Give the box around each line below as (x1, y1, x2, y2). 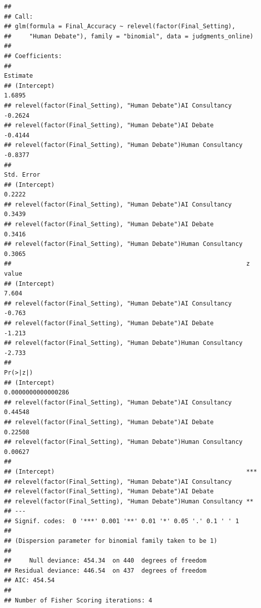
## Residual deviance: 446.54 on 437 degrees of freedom (4, 567, 206, 574)
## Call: (4, 13, 33, 20)
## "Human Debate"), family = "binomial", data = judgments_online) (4, 32, 253, 40)
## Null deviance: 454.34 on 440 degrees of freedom (4, 557, 206, 565)
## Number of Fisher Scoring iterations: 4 (4, 596, 152, 604)
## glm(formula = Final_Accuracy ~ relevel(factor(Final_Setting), (4, 23, 236, 30)
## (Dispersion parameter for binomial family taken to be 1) (4, 537, 218, 545)
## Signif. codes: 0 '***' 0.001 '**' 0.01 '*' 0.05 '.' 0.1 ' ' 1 (4, 517, 239, 525)
